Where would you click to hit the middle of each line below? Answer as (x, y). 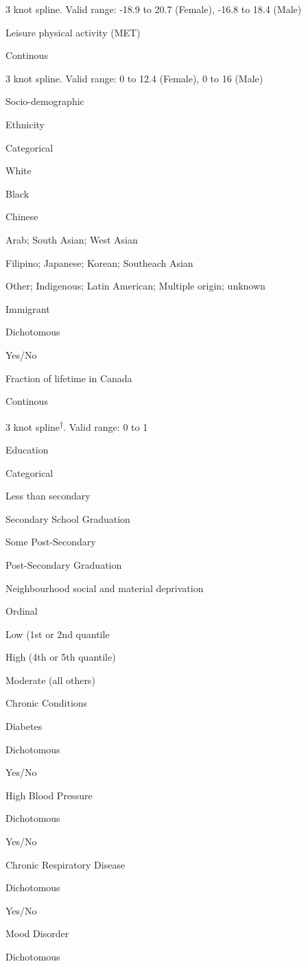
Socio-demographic (45, 101)
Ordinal (22, 611)
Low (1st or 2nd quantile (58, 634)
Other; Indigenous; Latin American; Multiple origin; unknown (136, 286)
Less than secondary (48, 496)
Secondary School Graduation (68, 518)
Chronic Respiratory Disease (66, 864)
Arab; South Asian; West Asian (72, 239)
